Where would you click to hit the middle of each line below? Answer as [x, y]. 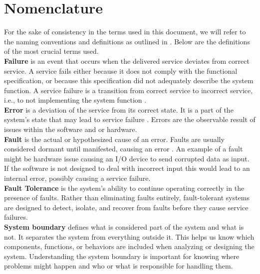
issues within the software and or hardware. [71, 129]
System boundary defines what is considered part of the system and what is [124, 227]
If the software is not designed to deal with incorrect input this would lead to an [127, 168]
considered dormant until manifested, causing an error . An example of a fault [124, 149]
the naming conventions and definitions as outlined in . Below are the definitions [127, 41]
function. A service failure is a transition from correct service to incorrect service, [129, 90]
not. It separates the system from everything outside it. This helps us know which [129, 236]
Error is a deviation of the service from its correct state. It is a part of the [119, 109]
